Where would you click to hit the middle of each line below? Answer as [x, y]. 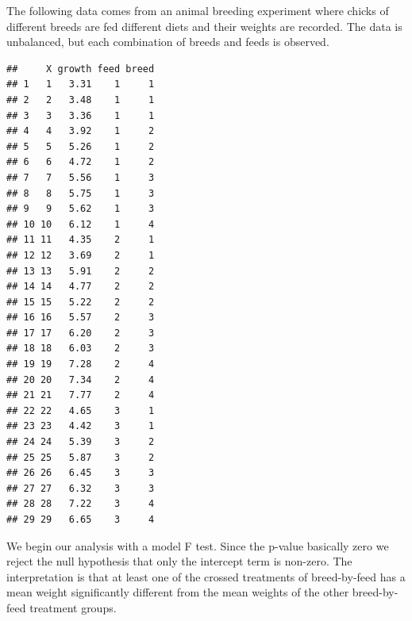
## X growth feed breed [81, 69]
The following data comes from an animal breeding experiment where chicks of [198, 10]
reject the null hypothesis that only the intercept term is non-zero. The [179, 561]
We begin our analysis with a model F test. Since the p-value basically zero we [198, 545]
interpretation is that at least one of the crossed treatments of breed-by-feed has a [206, 576]
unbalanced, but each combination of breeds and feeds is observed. [168, 42]
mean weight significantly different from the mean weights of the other [178, 592]
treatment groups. [73, 607]
